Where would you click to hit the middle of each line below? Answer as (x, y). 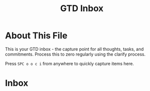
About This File (36, 36)
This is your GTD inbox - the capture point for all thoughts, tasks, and (75, 49)
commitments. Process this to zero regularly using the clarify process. (75, 54)
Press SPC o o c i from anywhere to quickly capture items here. (69, 63)
